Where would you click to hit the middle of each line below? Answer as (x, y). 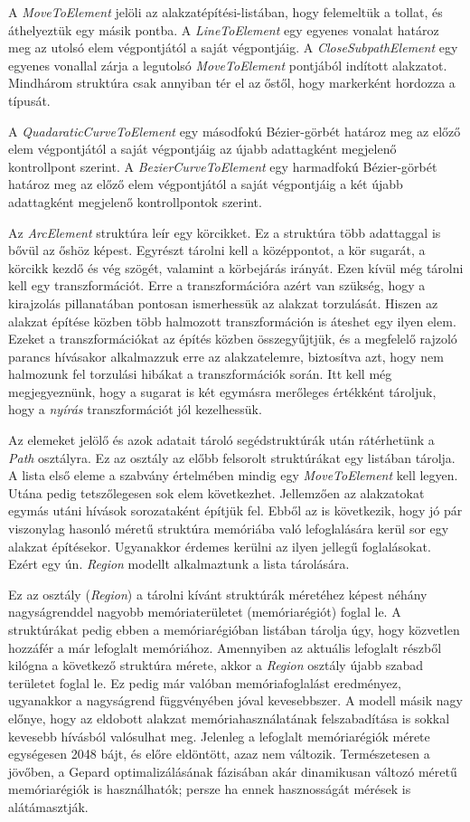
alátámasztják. (48, 806)
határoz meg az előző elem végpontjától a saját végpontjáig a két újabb (206, 184)
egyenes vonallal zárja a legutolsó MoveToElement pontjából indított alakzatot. (228, 65)
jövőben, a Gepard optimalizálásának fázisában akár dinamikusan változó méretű (233, 771)
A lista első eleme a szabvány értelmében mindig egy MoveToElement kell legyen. (233, 475)
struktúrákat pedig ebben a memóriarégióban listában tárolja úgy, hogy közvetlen (234, 629)
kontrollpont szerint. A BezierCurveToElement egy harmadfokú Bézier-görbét (223, 166)
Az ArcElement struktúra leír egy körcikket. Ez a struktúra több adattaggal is (225, 232)
